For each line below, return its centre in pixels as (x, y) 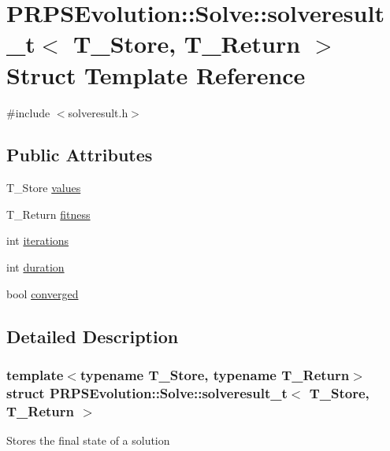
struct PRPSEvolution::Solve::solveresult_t (147, 392)
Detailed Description (93, 336)
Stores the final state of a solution (88, 440)
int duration (35, 267)
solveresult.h (98, 112)
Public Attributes (80, 155)
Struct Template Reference (156, 74)
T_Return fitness (48, 214)
